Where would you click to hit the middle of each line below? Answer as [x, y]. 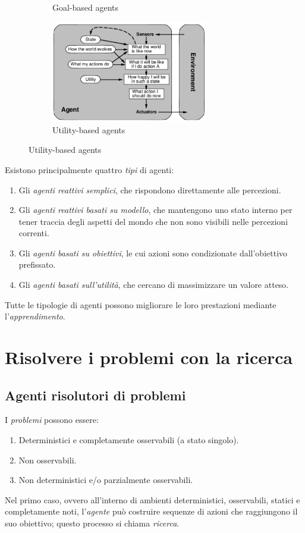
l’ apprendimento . [35, 316]
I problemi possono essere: [52, 420]
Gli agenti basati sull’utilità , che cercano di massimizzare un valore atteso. [154, 285]
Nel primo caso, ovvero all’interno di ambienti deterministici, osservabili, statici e [152, 499]
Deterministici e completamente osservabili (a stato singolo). [129, 440]
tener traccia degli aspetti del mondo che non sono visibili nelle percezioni [153, 221]
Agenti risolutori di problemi [95, 395]
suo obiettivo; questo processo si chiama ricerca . [92, 523]
